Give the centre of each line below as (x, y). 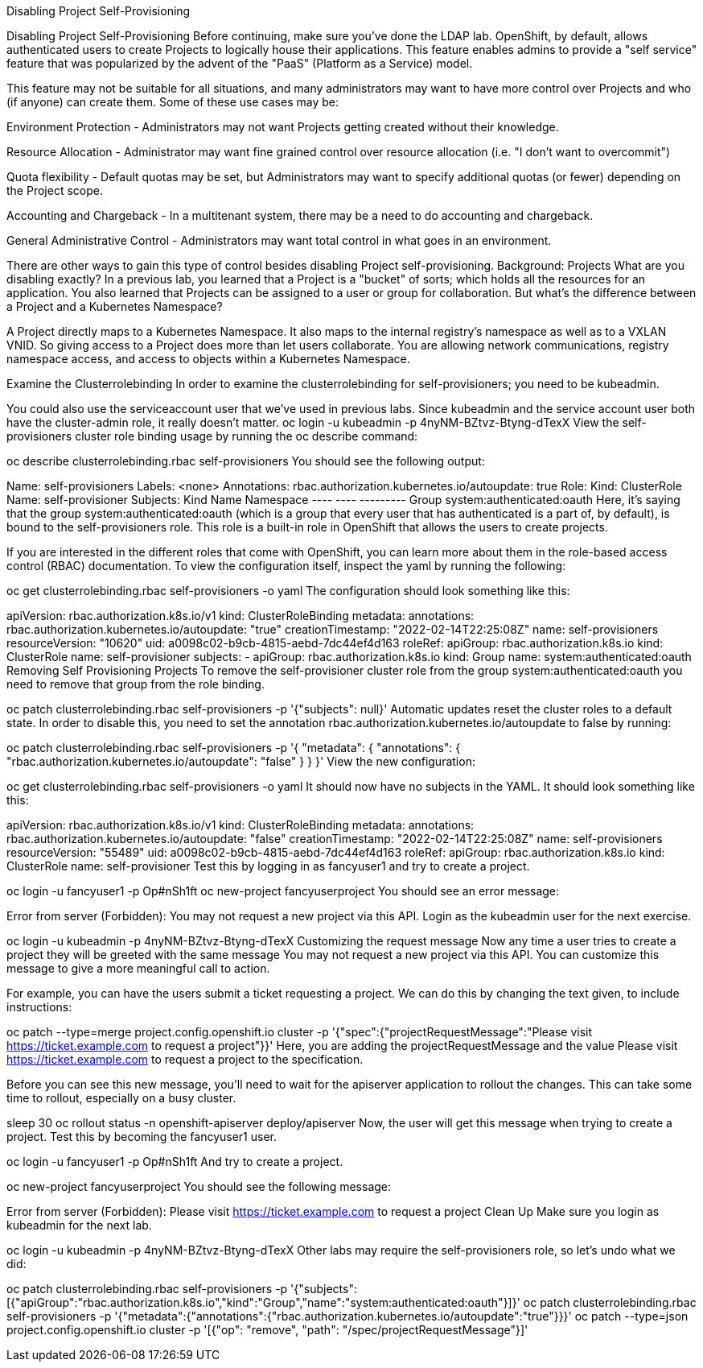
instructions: (39, 1007)
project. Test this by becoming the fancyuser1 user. (142, 1137)
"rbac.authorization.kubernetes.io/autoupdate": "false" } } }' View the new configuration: (241, 761)
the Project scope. (55, 190)
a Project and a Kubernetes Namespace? (115, 306)
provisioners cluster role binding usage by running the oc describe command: (212, 436)
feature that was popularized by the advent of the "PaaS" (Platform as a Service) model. (240, 63)
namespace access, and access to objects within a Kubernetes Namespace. (208, 359)
